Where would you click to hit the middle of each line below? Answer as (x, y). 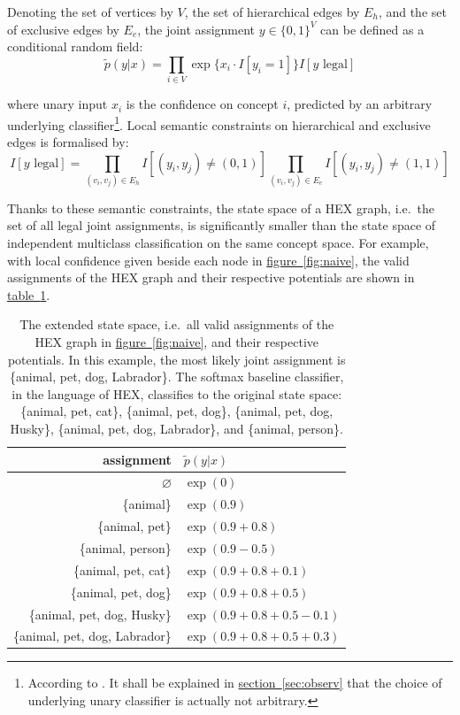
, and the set (412, 12)
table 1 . (29, 294)
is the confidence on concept (202, 104)
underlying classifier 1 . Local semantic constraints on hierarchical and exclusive (219, 123)
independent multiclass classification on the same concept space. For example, (218, 243)
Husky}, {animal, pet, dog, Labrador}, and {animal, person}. (177, 428)
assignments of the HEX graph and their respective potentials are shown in (211, 277)
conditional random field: (75, 46)
